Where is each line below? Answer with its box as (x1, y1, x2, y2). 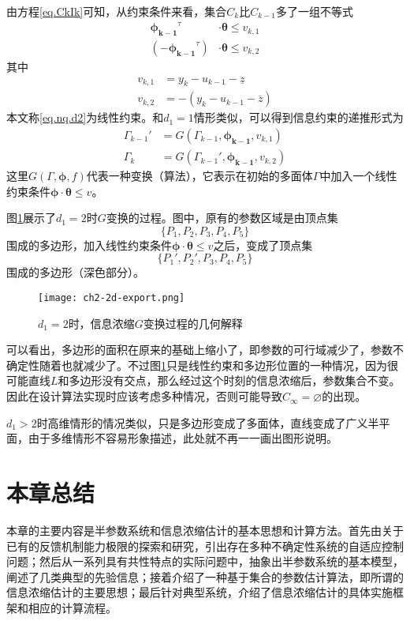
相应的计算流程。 (28, 599, 117, 615)
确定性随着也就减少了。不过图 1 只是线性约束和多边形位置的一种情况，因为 (6, 356, 387, 373)
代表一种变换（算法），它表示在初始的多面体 (86, 167, 313, 184)
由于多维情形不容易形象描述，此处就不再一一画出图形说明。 (28, 430, 337, 446)
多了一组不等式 (276, 3, 354, 19)
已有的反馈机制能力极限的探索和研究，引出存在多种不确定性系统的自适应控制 (6, 537, 404, 554)
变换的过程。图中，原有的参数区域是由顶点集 (106, 209, 338, 226)
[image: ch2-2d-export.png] (38, 292, 185, 304)
